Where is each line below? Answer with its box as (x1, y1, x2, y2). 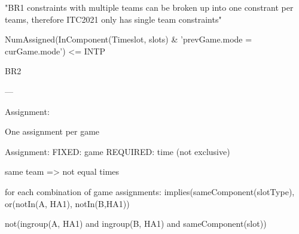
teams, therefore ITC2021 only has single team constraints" (5, 13, 222, 25)
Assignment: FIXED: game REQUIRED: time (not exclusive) (5, 145, 230, 157)
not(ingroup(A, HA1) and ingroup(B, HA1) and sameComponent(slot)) (5, 217, 267, 230)
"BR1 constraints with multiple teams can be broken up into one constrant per (5, 1, 294, 13)
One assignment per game (5, 125, 100, 138)
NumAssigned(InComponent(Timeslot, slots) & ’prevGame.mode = (5, 33, 252, 45)
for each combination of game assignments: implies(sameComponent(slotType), (5, 185, 295, 197)
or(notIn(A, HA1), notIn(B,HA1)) (5, 197, 130, 209)
